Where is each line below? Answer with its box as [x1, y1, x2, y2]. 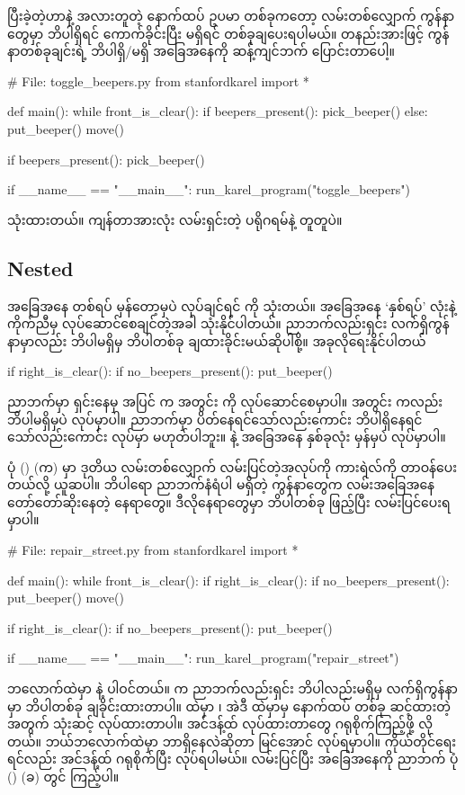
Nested [7, 254, 74, 281]
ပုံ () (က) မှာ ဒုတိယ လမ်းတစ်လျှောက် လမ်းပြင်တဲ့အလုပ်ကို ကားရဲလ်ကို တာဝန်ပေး [7, 457, 458, 476]
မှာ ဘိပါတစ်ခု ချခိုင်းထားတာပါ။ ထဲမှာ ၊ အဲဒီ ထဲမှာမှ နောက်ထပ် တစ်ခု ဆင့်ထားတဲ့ [7, 696, 452, 715]
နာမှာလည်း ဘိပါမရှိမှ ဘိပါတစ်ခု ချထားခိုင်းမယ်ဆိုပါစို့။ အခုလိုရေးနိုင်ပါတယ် [7, 331, 426, 350]
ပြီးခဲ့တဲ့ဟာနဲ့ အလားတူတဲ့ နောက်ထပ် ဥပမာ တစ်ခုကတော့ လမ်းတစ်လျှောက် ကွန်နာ [7, 6, 455, 24]
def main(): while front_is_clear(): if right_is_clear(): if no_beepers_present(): [7, 570, 450, 589]
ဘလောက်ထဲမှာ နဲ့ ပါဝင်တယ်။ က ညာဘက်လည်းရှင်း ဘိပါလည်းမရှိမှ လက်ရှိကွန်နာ [7, 679, 458, 698]
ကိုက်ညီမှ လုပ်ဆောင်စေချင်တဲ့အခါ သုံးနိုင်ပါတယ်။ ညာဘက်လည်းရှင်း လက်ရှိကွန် [7, 314, 450, 333]
